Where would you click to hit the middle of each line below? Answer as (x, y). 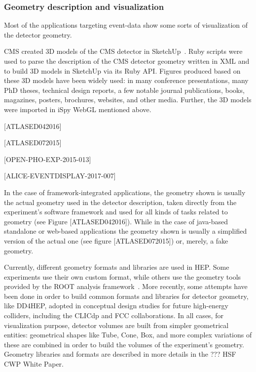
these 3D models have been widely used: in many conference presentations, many (126, 80)
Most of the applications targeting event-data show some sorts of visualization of (126, 25)
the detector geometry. (38, 34)
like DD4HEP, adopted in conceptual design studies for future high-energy (116, 306)
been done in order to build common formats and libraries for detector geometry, (126, 296)
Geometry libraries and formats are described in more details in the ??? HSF (120, 354)
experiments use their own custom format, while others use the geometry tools (123, 276)
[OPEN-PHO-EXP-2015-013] (48, 159)
